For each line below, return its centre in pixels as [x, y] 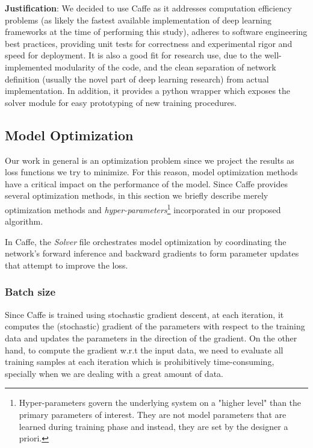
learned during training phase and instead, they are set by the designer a [153, 426]
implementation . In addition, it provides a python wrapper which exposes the [148, 91]
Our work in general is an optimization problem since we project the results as [150, 160]
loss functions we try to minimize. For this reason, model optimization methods [151, 172]
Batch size [30, 292]
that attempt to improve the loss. [67, 265]
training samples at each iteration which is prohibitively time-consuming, [140, 362]
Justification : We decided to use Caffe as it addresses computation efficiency [148, 8]
